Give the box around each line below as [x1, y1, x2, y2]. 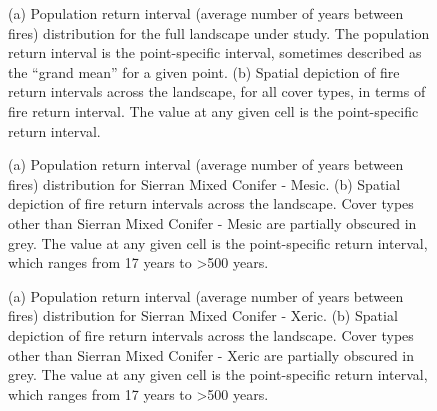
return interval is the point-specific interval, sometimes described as [8, 42, 422, 63]
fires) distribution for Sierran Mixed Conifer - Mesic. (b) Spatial [8, 173, 401, 194]
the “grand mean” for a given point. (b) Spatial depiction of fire [8, 61, 400, 82]
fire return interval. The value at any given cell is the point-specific [8, 100, 419, 121]
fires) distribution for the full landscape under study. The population [8, 22, 430, 43]
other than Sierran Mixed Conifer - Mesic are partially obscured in [8, 212, 417, 233]
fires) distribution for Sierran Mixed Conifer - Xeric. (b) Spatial [8, 305, 398, 326]
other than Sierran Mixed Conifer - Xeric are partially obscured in [8, 344, 415, 365]
